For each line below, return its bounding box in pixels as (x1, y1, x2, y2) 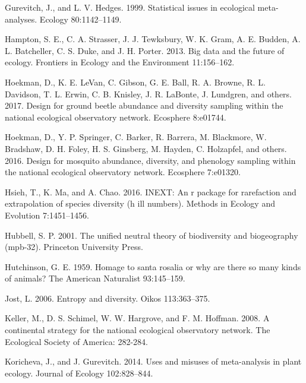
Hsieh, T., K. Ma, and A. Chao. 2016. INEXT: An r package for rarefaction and (5, 185, 296, 198)
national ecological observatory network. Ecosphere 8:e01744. (5, 110, 226, 123)
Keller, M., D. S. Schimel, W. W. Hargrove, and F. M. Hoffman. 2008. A (5, 312, 270, 324)
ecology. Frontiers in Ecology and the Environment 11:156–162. (5, 56, 235, 68)
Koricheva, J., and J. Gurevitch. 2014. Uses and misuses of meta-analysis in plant (5, 355, 302, 368)
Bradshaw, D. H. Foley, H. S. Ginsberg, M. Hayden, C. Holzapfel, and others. (5, 142, 287, 154)
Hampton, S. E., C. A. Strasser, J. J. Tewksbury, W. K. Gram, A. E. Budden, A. (5, 33, 301, 45)
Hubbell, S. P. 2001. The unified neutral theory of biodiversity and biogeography (5, 229, 298, 241)
